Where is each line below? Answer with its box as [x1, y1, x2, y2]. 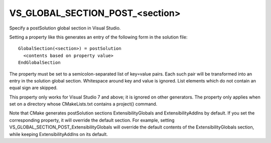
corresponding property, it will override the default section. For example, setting [9, 117, 175, 123]
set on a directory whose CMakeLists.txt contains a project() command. [9, 101, 158, 107]
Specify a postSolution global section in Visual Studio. [9, 25, 121, 31]
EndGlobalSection [18, 60, 61, 65]
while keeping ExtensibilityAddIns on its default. [9, 131, 108, 137]
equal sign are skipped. [9, 85, 58, 91]
